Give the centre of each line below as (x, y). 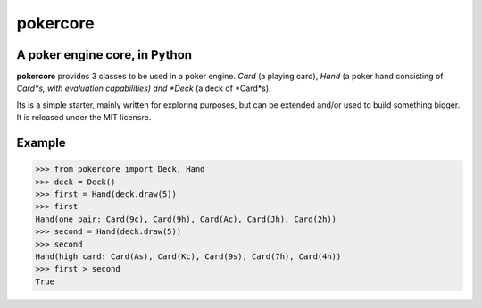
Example (41, 143)
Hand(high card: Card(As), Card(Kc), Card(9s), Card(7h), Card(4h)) (188, 256)
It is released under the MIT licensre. (84, 118)
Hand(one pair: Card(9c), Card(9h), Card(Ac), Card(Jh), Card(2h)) (186, 219)
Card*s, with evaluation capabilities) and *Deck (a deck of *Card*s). (144, 88)
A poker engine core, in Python (104, 55)
